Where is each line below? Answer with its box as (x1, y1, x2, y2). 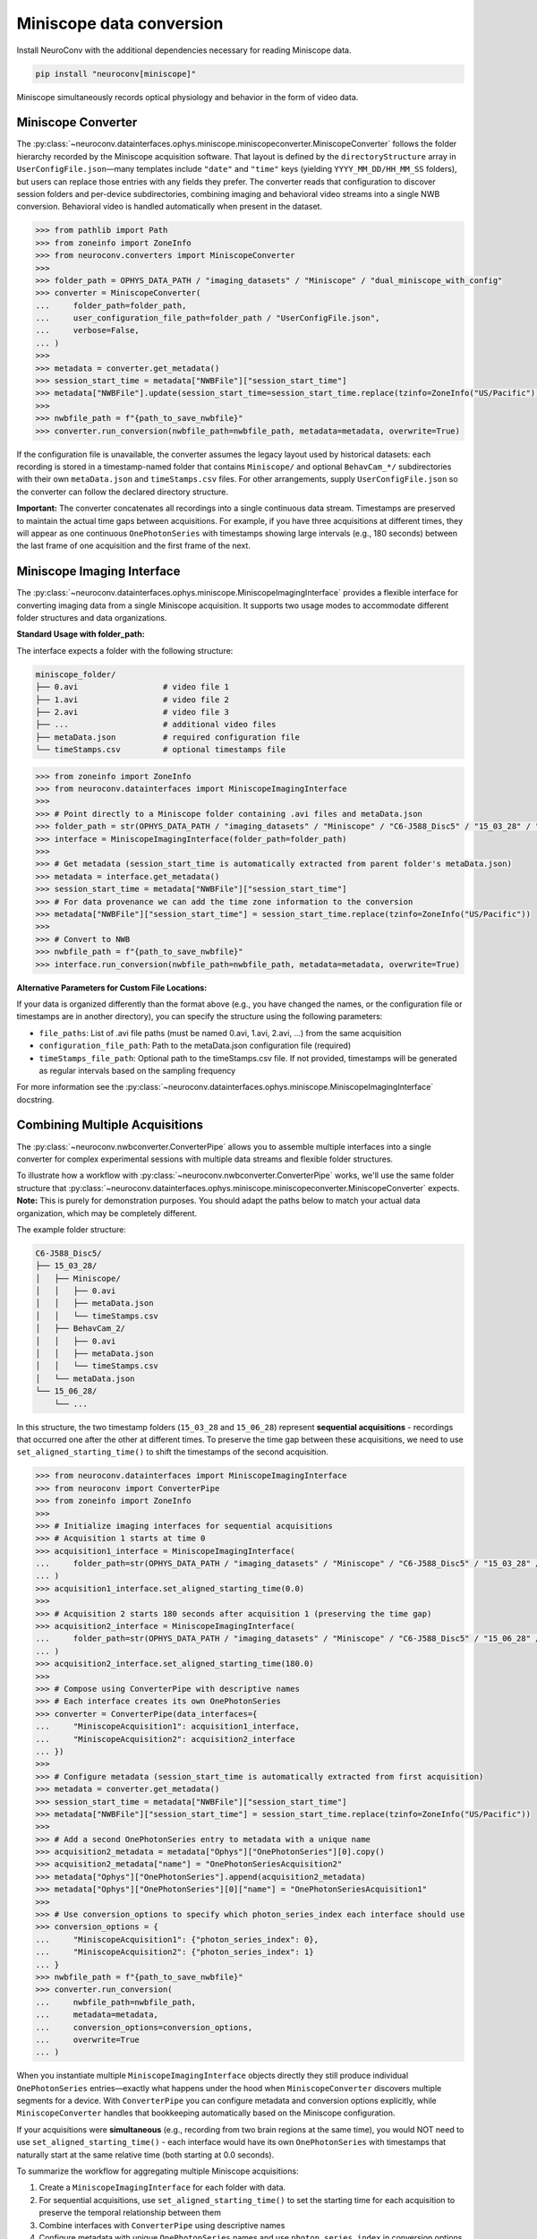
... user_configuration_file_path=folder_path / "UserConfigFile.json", (35, 313, 380, 323)
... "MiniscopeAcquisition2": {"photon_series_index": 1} (35, 1947, 314, 1957)
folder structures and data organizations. (16, 613, 167, 623)
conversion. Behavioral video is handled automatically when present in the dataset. (16, 202, 322, 212)
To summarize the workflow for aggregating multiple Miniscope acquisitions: (16, 2166, 299, 2176)
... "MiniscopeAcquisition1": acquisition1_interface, (35, 1721, 300, 1732)
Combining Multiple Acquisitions (16, 1118, 204, 1133)
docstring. (16, 1094, 55, 1105)
